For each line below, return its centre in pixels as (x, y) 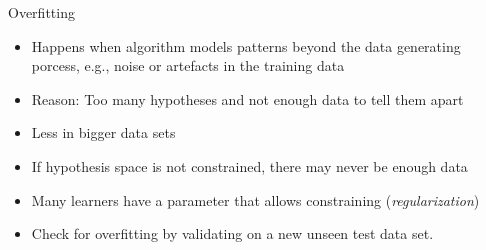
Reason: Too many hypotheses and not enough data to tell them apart (247, 98)
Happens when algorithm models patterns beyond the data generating (246, 45)
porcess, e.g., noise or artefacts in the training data (188, 65)
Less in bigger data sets (103, 132)
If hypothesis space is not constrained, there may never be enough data (249, 165)
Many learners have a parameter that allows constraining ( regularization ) (255, 199)
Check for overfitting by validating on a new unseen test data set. (232, 233)
